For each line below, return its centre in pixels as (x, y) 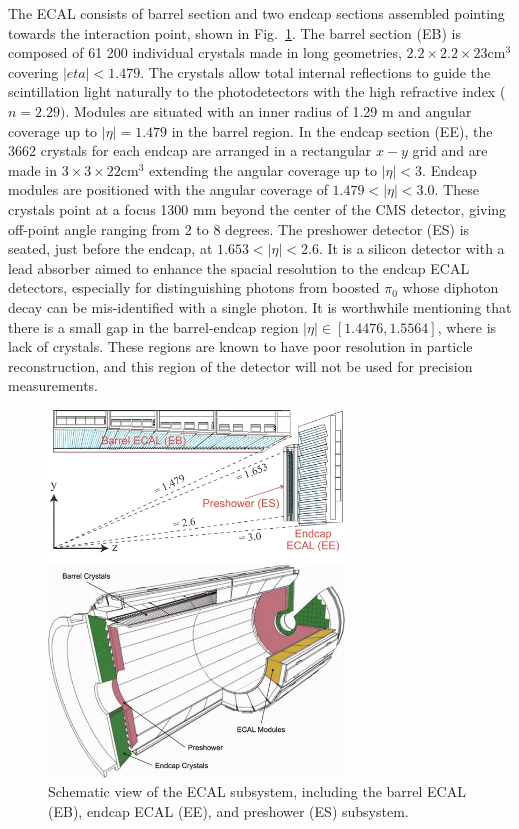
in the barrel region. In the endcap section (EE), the (332, 130)
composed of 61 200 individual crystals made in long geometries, (205, 52)
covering (33, 71)
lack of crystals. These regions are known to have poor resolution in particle (240, 346)
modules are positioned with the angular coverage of (168, 189)
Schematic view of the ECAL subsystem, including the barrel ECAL (257, 791)
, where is (467, 326)
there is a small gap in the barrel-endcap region (153, 326)
